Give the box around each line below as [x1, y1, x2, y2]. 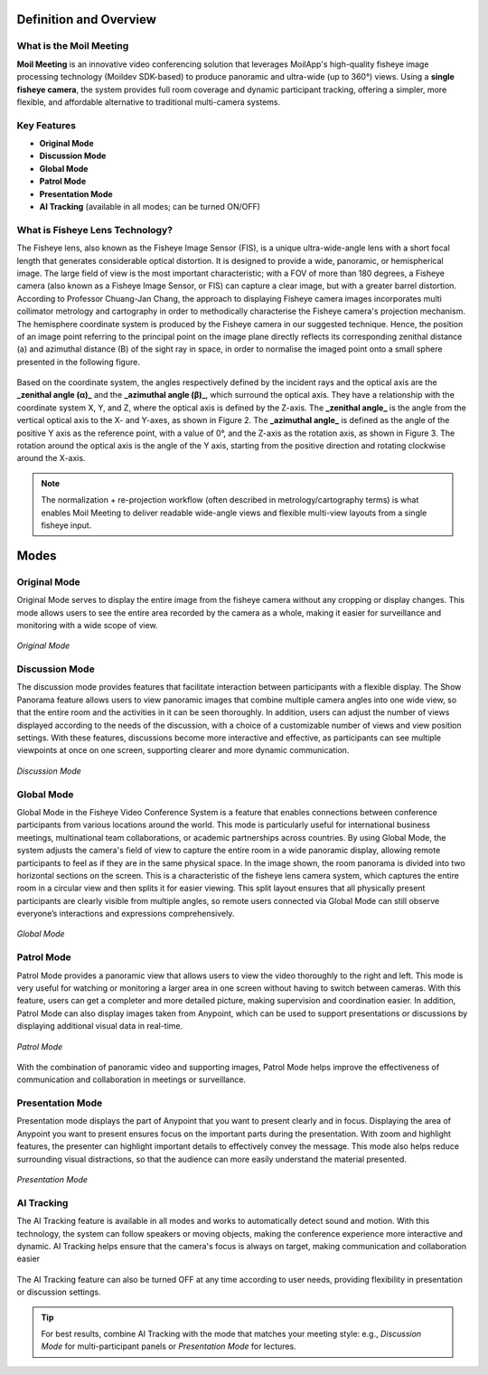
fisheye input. [41, 520, 92, 531]
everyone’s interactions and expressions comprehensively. [16, 909, 235, 919]
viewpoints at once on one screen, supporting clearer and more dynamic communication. [16, 745, 350, 756]
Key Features [16, 118, 77, 131]
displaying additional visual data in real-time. [16, 1021, 183, 1031]
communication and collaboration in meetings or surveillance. [16, 1074, 247, 1085]
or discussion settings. [16, 1286, 101, 1297]
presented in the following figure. [16, 356, 140, 367]
